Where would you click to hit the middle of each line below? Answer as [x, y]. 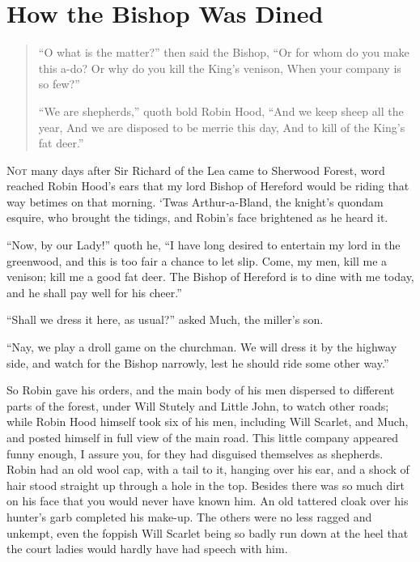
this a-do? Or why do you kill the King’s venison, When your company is [220, 68]
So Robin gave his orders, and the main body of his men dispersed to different [201, 390]
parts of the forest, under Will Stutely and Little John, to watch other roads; [198, 405]
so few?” [59, 84]
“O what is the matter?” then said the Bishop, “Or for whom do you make [224, 52]
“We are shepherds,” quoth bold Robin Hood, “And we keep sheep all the [221, 111]
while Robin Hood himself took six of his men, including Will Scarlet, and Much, [208, 421]
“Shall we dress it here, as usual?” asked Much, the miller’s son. [165, 319]
